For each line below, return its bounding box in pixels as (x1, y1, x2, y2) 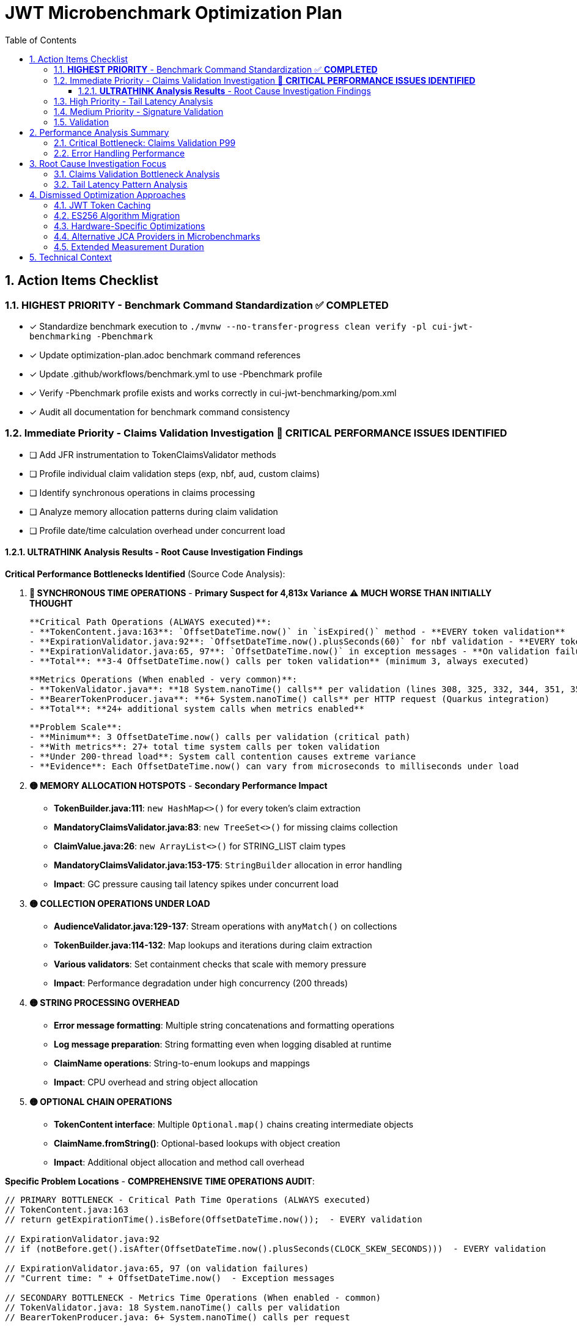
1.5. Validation (54, 116, 109, 127)
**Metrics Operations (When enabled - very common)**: (29, 674, 298, 684)
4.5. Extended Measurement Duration (54, 241, 204, 252)
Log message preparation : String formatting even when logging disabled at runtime (54, 1038, 392, 1049)
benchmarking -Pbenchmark (29, 331, 153, 341)
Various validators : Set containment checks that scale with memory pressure (54, 958, 367, 969)
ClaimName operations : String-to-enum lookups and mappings (54, 1057, 310, 1068)
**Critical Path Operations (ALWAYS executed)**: (29, 616, 272, 627)
